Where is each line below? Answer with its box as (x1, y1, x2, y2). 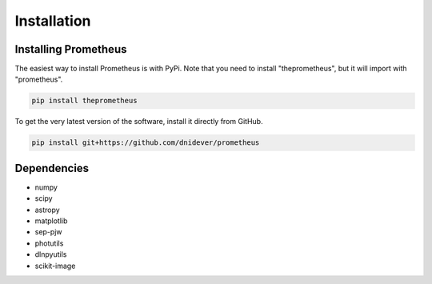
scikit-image (34, 261, 76, 270)
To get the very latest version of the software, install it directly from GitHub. (14, 117, 263, 126)
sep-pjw (34, 227, 62, 237)
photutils (34, 238, 64, 248)
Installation (14, 12, 91, 30)
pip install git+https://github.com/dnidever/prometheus (31, 138, 260, 147)
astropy (34, 205, 60, 214)
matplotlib (34, 216, 68, 226)
